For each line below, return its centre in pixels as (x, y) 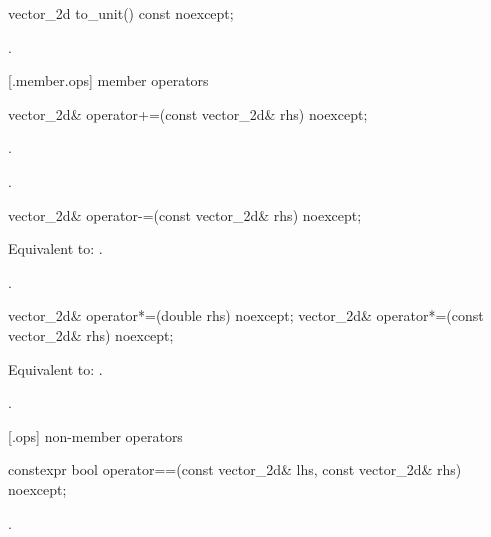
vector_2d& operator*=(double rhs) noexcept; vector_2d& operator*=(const (246, 315)
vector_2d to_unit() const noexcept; (121, 13)
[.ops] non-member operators (95, 435)
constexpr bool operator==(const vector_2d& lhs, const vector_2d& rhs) (235, 469)
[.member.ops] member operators (108, 80)
